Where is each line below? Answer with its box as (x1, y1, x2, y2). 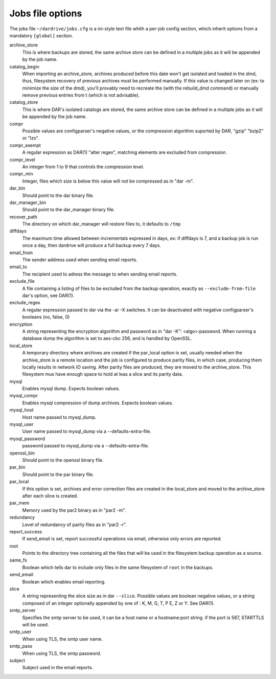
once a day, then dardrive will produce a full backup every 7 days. (22, 242, 161, 248)
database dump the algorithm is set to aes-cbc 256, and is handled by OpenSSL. (22, 335, 192, 342)
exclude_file (9, 278, 35, 284)
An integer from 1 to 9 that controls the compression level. (22, 164, 145, 170)
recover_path (9, 214, 38, 220)
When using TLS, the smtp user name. (22, 636, 103, 642)
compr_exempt (9, 142, 41, 148)
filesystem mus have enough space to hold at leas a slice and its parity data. (22, 371, 183, 377)
